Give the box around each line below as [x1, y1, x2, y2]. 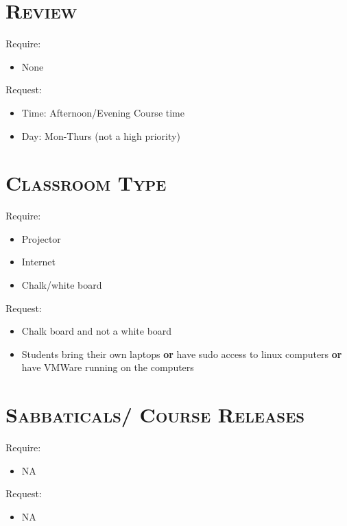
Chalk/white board [21, 278, 102, 291]
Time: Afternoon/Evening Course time [21, 105, 184, 119]
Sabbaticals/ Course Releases [5, 401, 305, 429]
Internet [21, 254, 56, 269]
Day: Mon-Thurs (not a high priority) [21, 128, 180, 143]
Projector [21, 231, 61, 246]
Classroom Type [5, 169, 167, 197]
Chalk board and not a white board [21, 324, 172, 338]
